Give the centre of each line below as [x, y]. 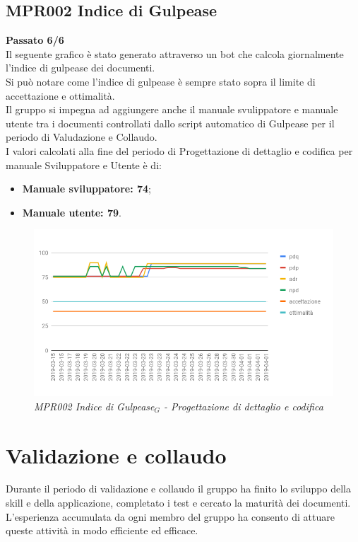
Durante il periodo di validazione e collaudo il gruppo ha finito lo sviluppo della [178, 489]
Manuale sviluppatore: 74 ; [86, 189]
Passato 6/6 [35, 40]
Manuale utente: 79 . [72, 212]
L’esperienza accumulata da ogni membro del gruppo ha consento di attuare [171, 516]
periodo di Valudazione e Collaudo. [82, 137]
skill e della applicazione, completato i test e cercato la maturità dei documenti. [178, 503]
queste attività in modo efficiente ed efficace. [102, 530]
